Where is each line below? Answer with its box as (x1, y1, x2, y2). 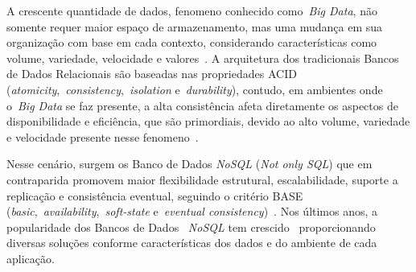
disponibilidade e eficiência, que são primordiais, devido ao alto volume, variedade (6, 113, 410, 130)
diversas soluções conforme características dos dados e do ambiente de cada (6, 234, 377, 251)
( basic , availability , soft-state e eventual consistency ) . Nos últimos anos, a (6, 203, 378, 220)
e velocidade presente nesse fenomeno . (6, 128, 199, 145)
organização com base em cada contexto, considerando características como (6, 34, 377, 51)
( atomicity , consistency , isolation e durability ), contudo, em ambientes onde (6, 80, 383, 97)
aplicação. (6, 249, 55, 266)
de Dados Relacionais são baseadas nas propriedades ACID (6, 65, 297, 82)
